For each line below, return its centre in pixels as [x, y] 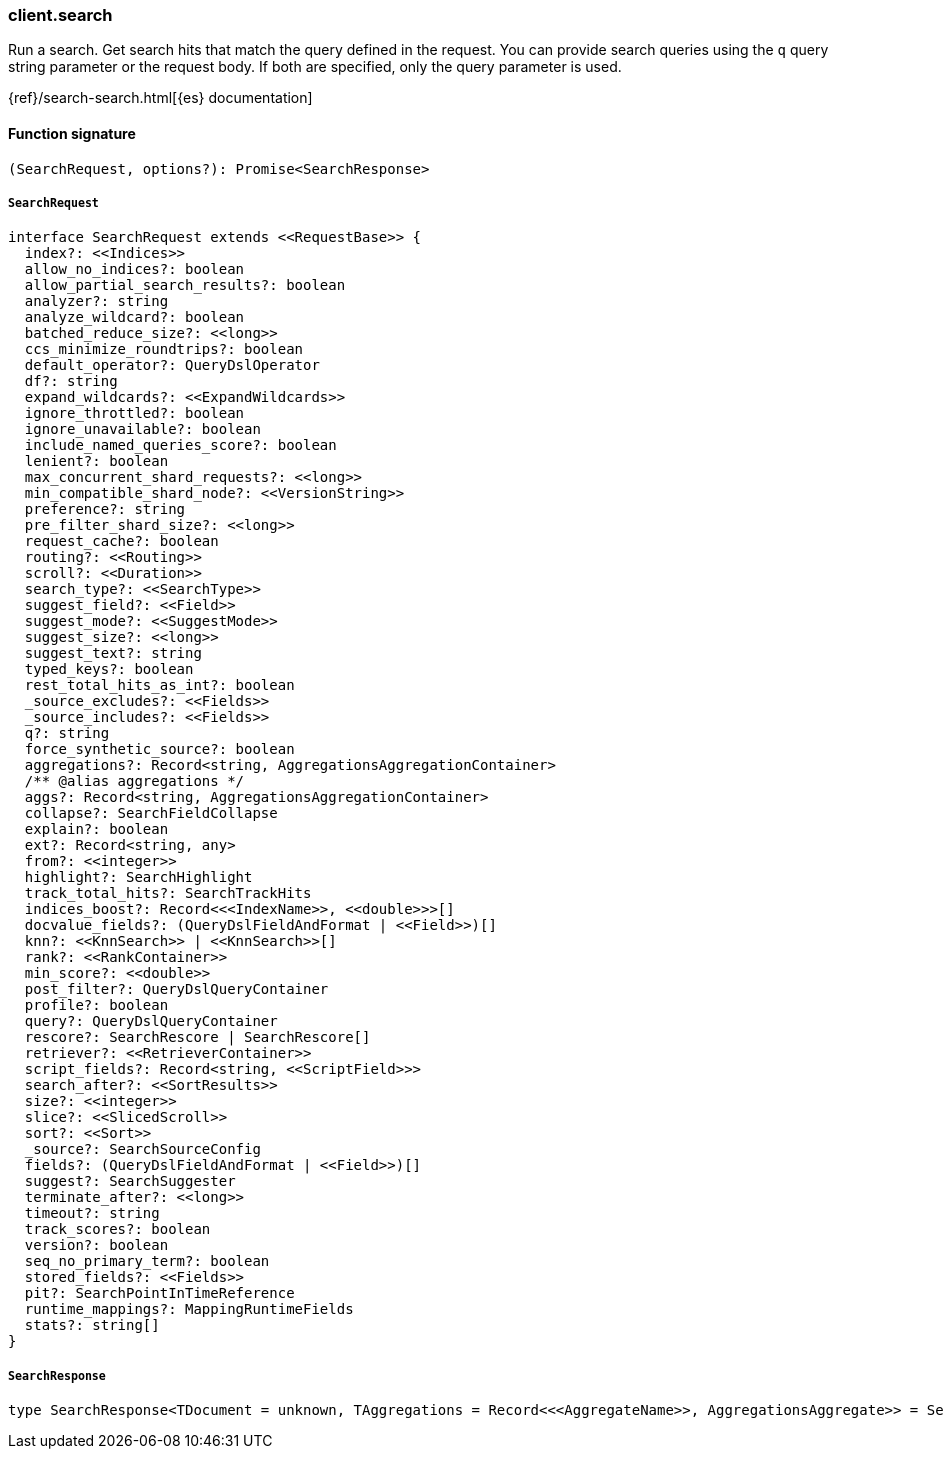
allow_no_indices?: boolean [134, 269]
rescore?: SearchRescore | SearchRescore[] [197, 1037]
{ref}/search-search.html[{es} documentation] [160, 98]
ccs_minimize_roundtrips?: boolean [164, 349]
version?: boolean [96, 1245]
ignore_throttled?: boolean [134, 413]
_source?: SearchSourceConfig [142, 1149]
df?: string [71, 381]
